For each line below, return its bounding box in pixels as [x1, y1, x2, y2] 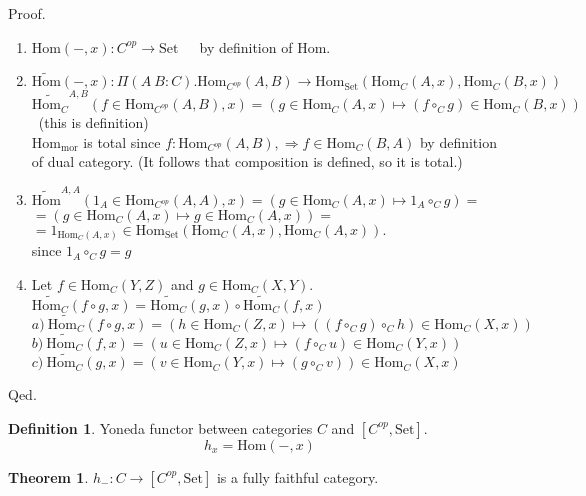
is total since [83, 131, 161, 152]
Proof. [8, 3, 46, 23]
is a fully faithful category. [216, 466, 379, 487]
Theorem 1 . [8, 466, 89, 487]
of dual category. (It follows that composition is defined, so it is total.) [31, 151, 463, 172]
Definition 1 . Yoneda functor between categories [8, 417, 313, 438]
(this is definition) [38, 112, 149, 133]
